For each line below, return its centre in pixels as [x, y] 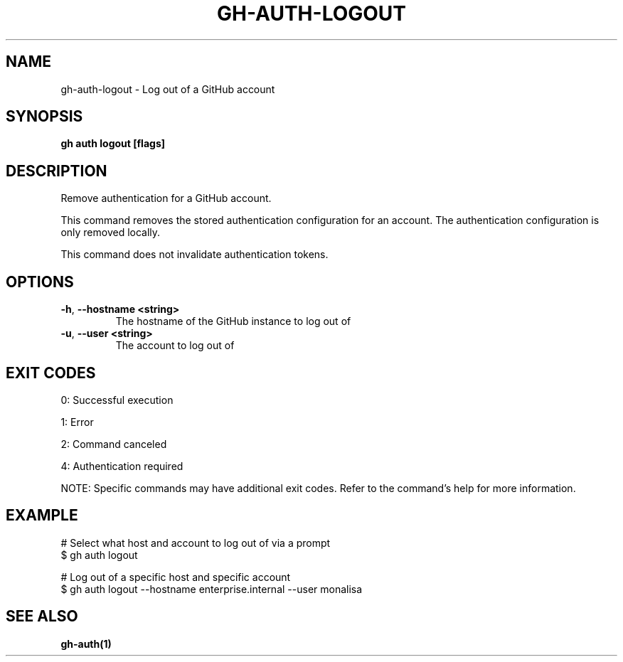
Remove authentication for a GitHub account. [166, 198]
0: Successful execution [117, 400]
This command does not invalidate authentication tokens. [195, 255]
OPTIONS [40, 282]
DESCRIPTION [57, 171]
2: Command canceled [114, 444]
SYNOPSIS [44, 117]
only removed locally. [111, 233]
